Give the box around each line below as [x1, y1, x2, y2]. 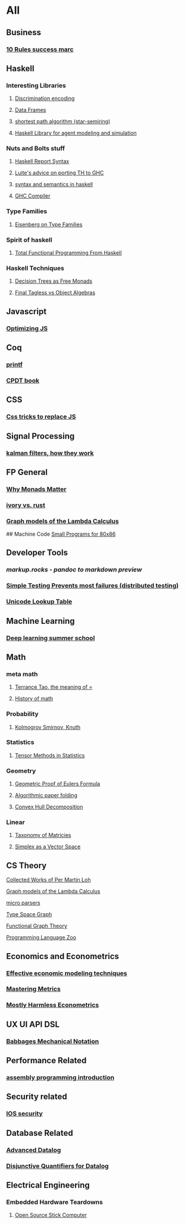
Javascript [6, 306, 47, 316]
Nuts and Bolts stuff [6, 144, 65, 152]
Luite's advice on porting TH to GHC [14, 169, 104, 176]
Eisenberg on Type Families [14, 221, 83, 228]
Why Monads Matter [6, 485, 67, 493]
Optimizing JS [6, 324, 48, 332]
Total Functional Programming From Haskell [14, 249, 122, 257]
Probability [6, 710, 39, 718]
